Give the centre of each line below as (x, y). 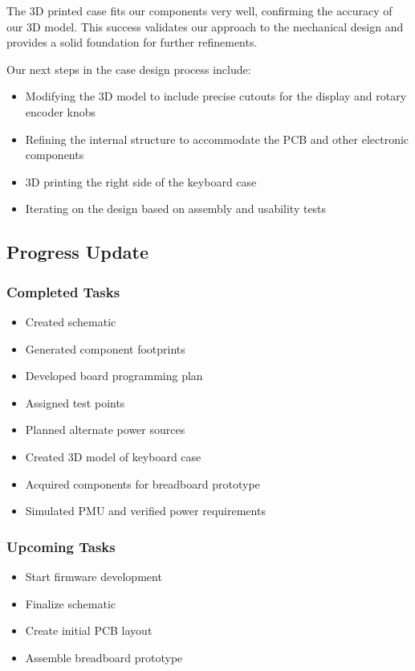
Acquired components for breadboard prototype (142, 483)
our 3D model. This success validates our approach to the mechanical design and (205, 26)
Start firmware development (94, 576)
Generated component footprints (105, 348)
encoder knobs (61, 111)
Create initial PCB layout (89, 630)
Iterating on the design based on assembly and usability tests (176, 209)
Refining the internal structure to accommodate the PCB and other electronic (217, 139)
